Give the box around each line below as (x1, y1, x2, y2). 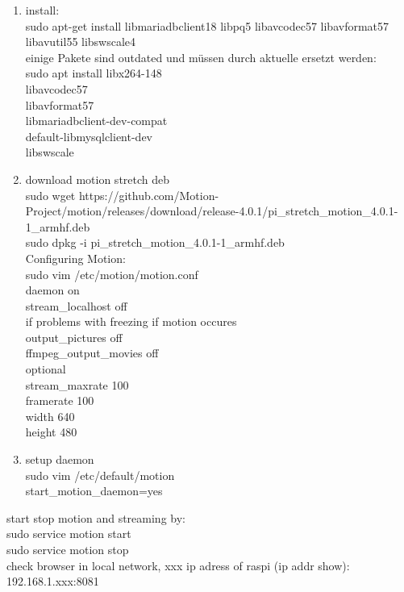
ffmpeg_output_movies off (25, 344, 159, 361)
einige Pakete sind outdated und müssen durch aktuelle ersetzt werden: (25, 48, 377, 65)
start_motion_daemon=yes (25, 482, 163, 499)
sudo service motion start (6, 525, 131, 542)
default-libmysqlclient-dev (25, 127, 153, 144)
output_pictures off (25, 328, 123, 345)
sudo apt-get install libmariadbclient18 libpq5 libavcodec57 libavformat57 (25, 17, 389, 34)
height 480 (25, 423, 77, 440)
